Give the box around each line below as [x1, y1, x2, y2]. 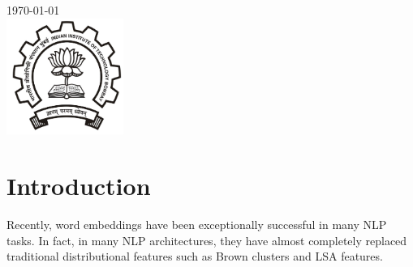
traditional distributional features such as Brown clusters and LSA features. [6, 248, 383, 265]
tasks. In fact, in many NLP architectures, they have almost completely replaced [6, 231, 407, 248]
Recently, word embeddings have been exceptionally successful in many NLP [6, 215, 387, 232]
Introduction [6, 168, 151, 201]
